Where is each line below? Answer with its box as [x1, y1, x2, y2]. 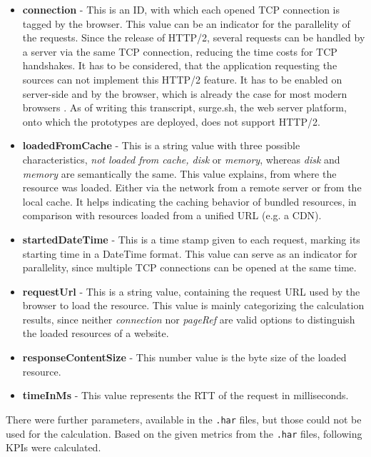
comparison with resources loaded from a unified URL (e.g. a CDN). [22, 208, 322, 223]
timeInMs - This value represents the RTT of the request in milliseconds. [22, 388, 349, 403]
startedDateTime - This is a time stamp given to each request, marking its [22, 231, 360, 246]
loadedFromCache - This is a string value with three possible [22, 138, 300, 153]
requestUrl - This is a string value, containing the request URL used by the [22, 283, 360, 298]
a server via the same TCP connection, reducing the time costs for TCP [22, 44, 337, 59]
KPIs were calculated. [6, 440, 101, 455]
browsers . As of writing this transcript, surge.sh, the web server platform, [22, 100, 347, 115]
